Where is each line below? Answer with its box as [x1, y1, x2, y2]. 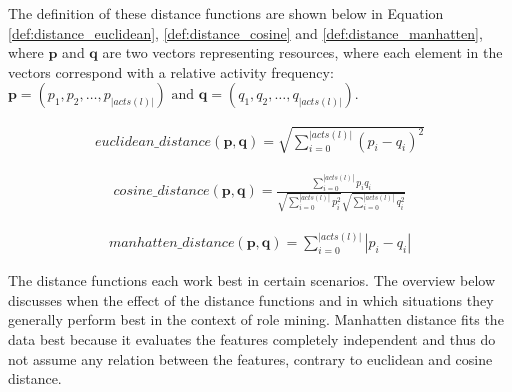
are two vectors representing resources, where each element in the [102, 42, 503, 63]
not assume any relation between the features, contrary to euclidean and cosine [8, 348, 493, 369]
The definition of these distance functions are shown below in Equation [8, 3, 444, 23]
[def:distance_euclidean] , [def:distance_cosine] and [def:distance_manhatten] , [8, 22, 483, 43]
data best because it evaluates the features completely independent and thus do [8, 329, 496, 350]
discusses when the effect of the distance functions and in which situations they [8, 289, 494, 310]
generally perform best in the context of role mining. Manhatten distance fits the [8, 309, 504, 330]
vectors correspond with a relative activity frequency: [8, 61, 334, 82]
